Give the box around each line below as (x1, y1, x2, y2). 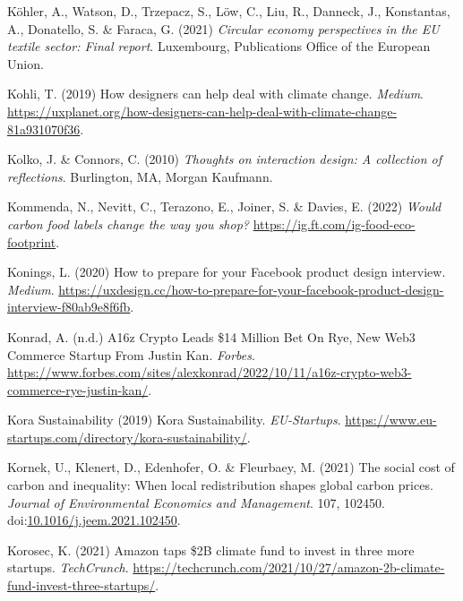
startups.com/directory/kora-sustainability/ (7, 427, 247, 446)
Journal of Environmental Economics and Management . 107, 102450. (7, 493, 386, 511)
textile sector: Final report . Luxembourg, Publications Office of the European (7, 37, 431, 56)
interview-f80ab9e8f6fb (7, 297, 131, 316)
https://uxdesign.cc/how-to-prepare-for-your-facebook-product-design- (58, 279, 444, 298)
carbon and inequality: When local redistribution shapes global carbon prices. (7, 476, 433, 494)
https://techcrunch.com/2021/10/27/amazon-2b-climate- (133, 558, 445, 577)
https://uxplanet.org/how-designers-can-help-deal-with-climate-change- (7, 101, 398, 120)
